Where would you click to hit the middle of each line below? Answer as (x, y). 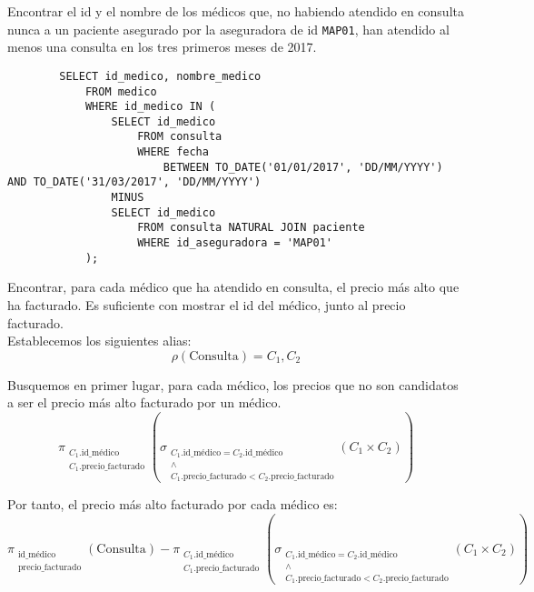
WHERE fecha (173, 152)
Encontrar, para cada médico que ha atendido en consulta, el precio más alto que (233, 287)
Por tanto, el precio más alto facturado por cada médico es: (173, 504)
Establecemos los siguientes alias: (99, 341)
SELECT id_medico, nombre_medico (160, 76)
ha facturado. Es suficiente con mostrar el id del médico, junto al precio (207, 304)
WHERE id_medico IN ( (150, 107)
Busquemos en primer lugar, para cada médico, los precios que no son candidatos (233, 384)
